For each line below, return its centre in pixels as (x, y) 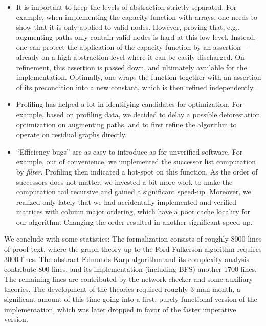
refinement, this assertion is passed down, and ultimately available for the (131, 67)
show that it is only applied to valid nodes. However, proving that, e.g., (128, 27)
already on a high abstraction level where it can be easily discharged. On (130, 57)
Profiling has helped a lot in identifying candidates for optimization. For (129, 104)
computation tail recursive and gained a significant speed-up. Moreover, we (134, 192)
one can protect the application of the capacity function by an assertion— (132, 47)
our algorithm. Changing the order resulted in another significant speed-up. (134, 221)
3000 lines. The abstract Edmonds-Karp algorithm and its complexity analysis (127, 259)
